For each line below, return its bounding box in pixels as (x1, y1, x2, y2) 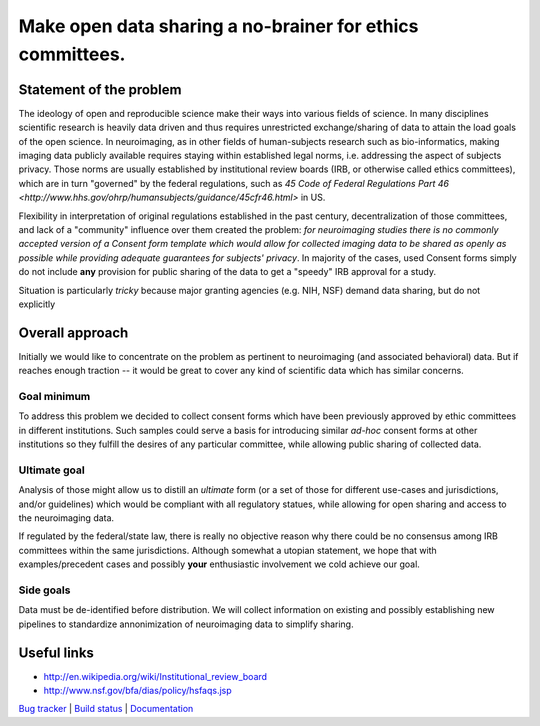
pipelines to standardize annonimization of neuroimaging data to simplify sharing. (18, 618, 354, 630)
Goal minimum (18, 390, 91, 403)
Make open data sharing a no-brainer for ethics (18, 15, 419, 37)
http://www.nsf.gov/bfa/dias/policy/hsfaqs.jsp (43, 685, 232, 697)
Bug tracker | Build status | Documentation (18, 703, 194, 715)
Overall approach (18, 324, 129, 341)
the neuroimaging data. (18, 512, 115, 524)
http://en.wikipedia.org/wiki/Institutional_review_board (43, 670, 268, 682)
